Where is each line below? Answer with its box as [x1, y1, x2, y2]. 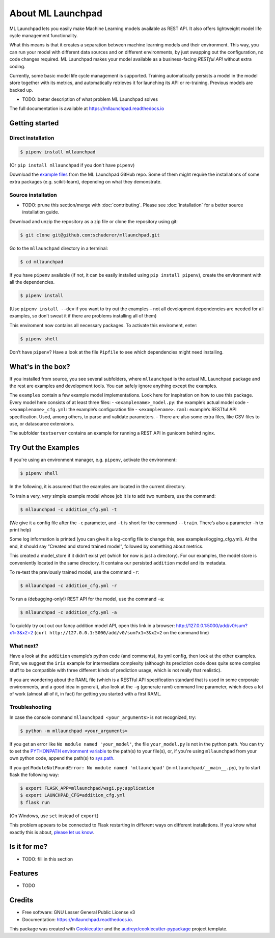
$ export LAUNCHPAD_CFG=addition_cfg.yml [20, 792, 125, 798]
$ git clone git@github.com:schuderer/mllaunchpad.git [20, 232, 160, 238]
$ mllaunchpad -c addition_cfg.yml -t [20, 506, 117, 512]
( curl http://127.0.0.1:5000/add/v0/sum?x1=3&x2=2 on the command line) [34, 630, 209, 636]
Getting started [9, 119, 59, 127]
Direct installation [9, 135, 54, 142]
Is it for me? [9, 842, 48, 851]
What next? [9, 642, 39, 650]
